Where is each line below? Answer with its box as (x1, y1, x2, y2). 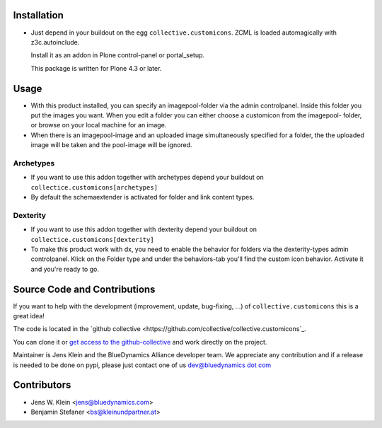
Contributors (13, 379, 71, 391)
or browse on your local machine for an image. (30, 121, 167, 129)
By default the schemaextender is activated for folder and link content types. (30, 193, 255, 202)
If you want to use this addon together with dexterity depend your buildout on (30, 225, 257, 233)
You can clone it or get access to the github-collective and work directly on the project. (13, 337, 267, 346)
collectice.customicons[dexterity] (30, 236, 155, 243)
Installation (13, 9, 64, 21)
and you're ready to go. (30, 265, 99, 273)
